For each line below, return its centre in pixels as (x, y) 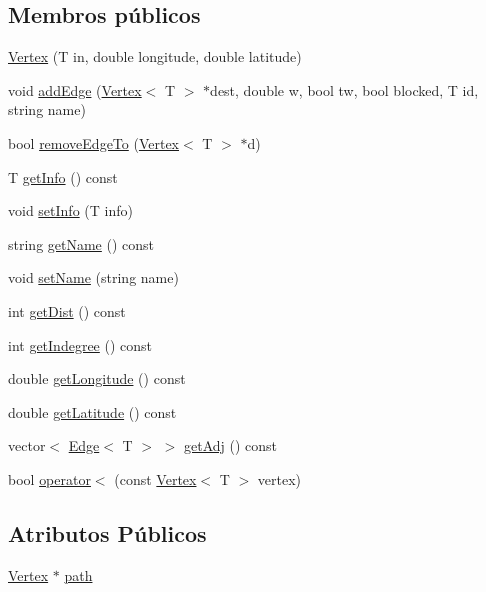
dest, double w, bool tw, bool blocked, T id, (344, 89)
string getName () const (81, 243)
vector (27, 445)
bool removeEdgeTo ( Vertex (94, 142)
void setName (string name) (93, 277)
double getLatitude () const (92, 411)
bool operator (49, 478)
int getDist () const (67, 310)
